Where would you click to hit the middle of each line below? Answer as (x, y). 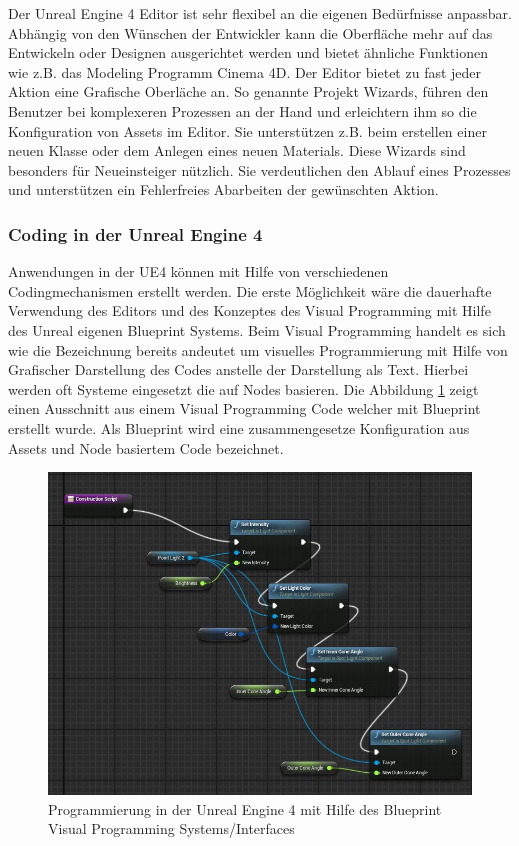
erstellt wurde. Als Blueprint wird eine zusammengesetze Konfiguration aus (239, 427)
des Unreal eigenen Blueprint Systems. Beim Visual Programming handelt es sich (257, 329)
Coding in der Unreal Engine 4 (135, 233)
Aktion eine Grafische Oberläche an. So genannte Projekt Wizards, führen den (248, 91)
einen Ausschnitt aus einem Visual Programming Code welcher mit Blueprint (244, 408)
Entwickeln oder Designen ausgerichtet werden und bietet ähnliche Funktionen (248, 52)
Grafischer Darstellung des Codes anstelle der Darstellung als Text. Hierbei (238, 369)
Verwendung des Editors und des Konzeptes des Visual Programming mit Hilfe (249, 310)
